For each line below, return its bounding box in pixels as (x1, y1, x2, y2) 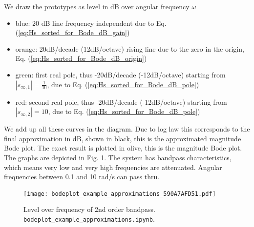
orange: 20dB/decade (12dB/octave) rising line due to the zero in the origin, (15, 43, 244, 54)
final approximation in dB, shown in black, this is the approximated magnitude (4, 133, 241, 143)
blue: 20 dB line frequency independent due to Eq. (15, 18, 167, 28)
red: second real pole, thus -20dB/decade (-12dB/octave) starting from (15, 96, 227, 107)
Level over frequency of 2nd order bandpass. (23, 204, 156, 214)
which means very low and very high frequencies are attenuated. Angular (4, 162, 222, 172)
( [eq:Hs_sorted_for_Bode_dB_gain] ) (15, 27, 130, 38)
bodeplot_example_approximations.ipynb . (23, 213, 155, 224)
